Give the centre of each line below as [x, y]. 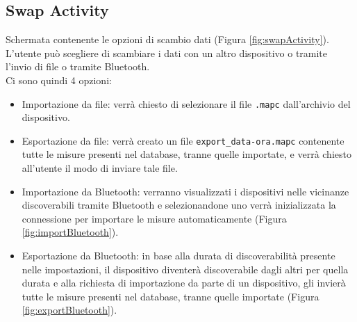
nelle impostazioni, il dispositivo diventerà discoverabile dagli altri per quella [185, 269]
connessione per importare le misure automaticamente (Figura [154, 218]
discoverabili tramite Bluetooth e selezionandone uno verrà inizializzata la [179, 205]
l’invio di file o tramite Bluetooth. [78, 66]
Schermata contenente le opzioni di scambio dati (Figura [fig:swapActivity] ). [167, 39]
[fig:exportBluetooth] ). [69, 310]
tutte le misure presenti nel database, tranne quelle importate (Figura [171, 296]
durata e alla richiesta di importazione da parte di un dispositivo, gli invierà [184, 283]
